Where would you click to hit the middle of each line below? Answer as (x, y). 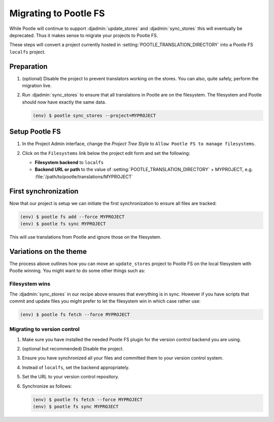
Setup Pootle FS (35, 132)
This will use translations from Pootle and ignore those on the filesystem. (85, 237)
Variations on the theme (48, 251)
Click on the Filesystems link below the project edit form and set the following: (106, 153)
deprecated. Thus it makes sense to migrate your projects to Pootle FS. (84, 35)
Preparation (28, 66)
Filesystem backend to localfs (69, 163)
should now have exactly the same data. (64, 102)
